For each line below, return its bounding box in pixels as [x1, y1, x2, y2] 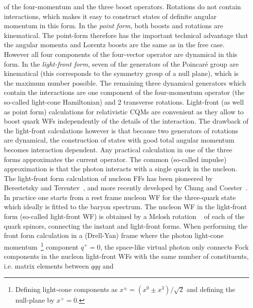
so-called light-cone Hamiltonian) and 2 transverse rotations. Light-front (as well [4, 96, 244, 107]
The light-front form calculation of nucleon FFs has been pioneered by [4, 173, 213, 183]
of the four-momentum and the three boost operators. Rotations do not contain [4, 1, 241, 11]
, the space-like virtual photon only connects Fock [100, 241, 249, 252]
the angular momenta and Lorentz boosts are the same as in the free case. [4, 39, 225, 50]
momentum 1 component [4, 240, 79, 252]
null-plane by [15, 295, 54, 305]
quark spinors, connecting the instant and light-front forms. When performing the [4, 220, 248, 231]
